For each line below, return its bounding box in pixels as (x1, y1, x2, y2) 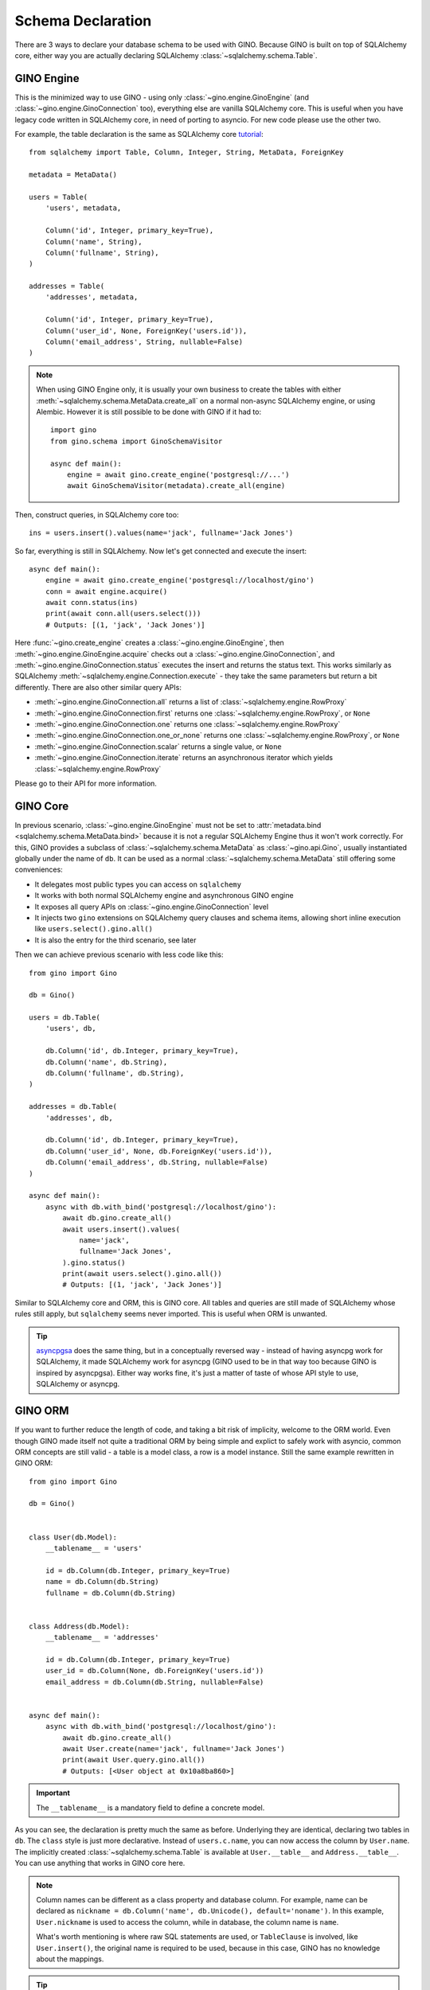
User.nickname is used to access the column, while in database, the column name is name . (36, 1917, 339, 1926)
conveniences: (14, 864, 63, 875)
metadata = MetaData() (29, 170, 118, 179)
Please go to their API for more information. (14, 778, 157, 788)
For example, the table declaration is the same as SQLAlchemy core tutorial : (14, 130, 264, 139)
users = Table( (29, 192, 88, 201)
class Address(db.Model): (29, 1621, 131, 1631)
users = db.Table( (29, 1013, 101, 1022)
